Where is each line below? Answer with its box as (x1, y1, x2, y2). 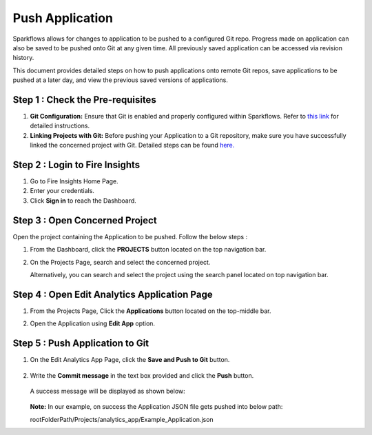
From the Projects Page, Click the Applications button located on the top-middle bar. (30, 307, 271, 315)
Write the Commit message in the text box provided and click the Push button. (30, 371, 254, 379)
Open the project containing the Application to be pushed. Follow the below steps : (12, 232, 248, 241)
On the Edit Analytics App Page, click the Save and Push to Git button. (30, 356, 230, 364)
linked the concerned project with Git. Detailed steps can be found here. (30, 141, 235, 150)
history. (12, 54, 34, 62)
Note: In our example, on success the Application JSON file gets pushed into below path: (30, 403, 283, 411)
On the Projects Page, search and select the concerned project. (30, 258, 211, 266)
